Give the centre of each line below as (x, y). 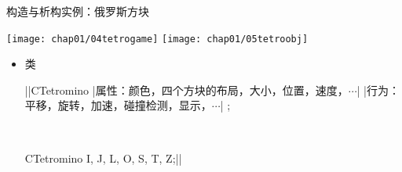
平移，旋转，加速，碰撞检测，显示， (118, 105)
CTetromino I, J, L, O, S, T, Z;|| (103, 158)
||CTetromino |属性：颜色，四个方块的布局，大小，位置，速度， (186, 90)
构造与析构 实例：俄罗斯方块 (78, 11)
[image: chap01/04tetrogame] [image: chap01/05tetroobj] (157, 39)
